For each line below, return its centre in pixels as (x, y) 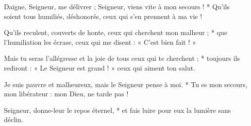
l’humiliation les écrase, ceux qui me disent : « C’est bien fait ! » (100, 42)
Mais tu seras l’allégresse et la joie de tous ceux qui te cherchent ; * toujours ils (122, 58)
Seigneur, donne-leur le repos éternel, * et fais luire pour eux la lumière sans (117, 110)
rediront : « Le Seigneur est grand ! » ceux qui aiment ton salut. (100, 67)
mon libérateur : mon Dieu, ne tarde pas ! (66, 94)
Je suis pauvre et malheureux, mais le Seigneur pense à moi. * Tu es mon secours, (126, 84)
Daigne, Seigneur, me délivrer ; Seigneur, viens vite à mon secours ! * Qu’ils (117, 6)
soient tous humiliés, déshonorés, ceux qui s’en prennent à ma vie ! (103, 16)
